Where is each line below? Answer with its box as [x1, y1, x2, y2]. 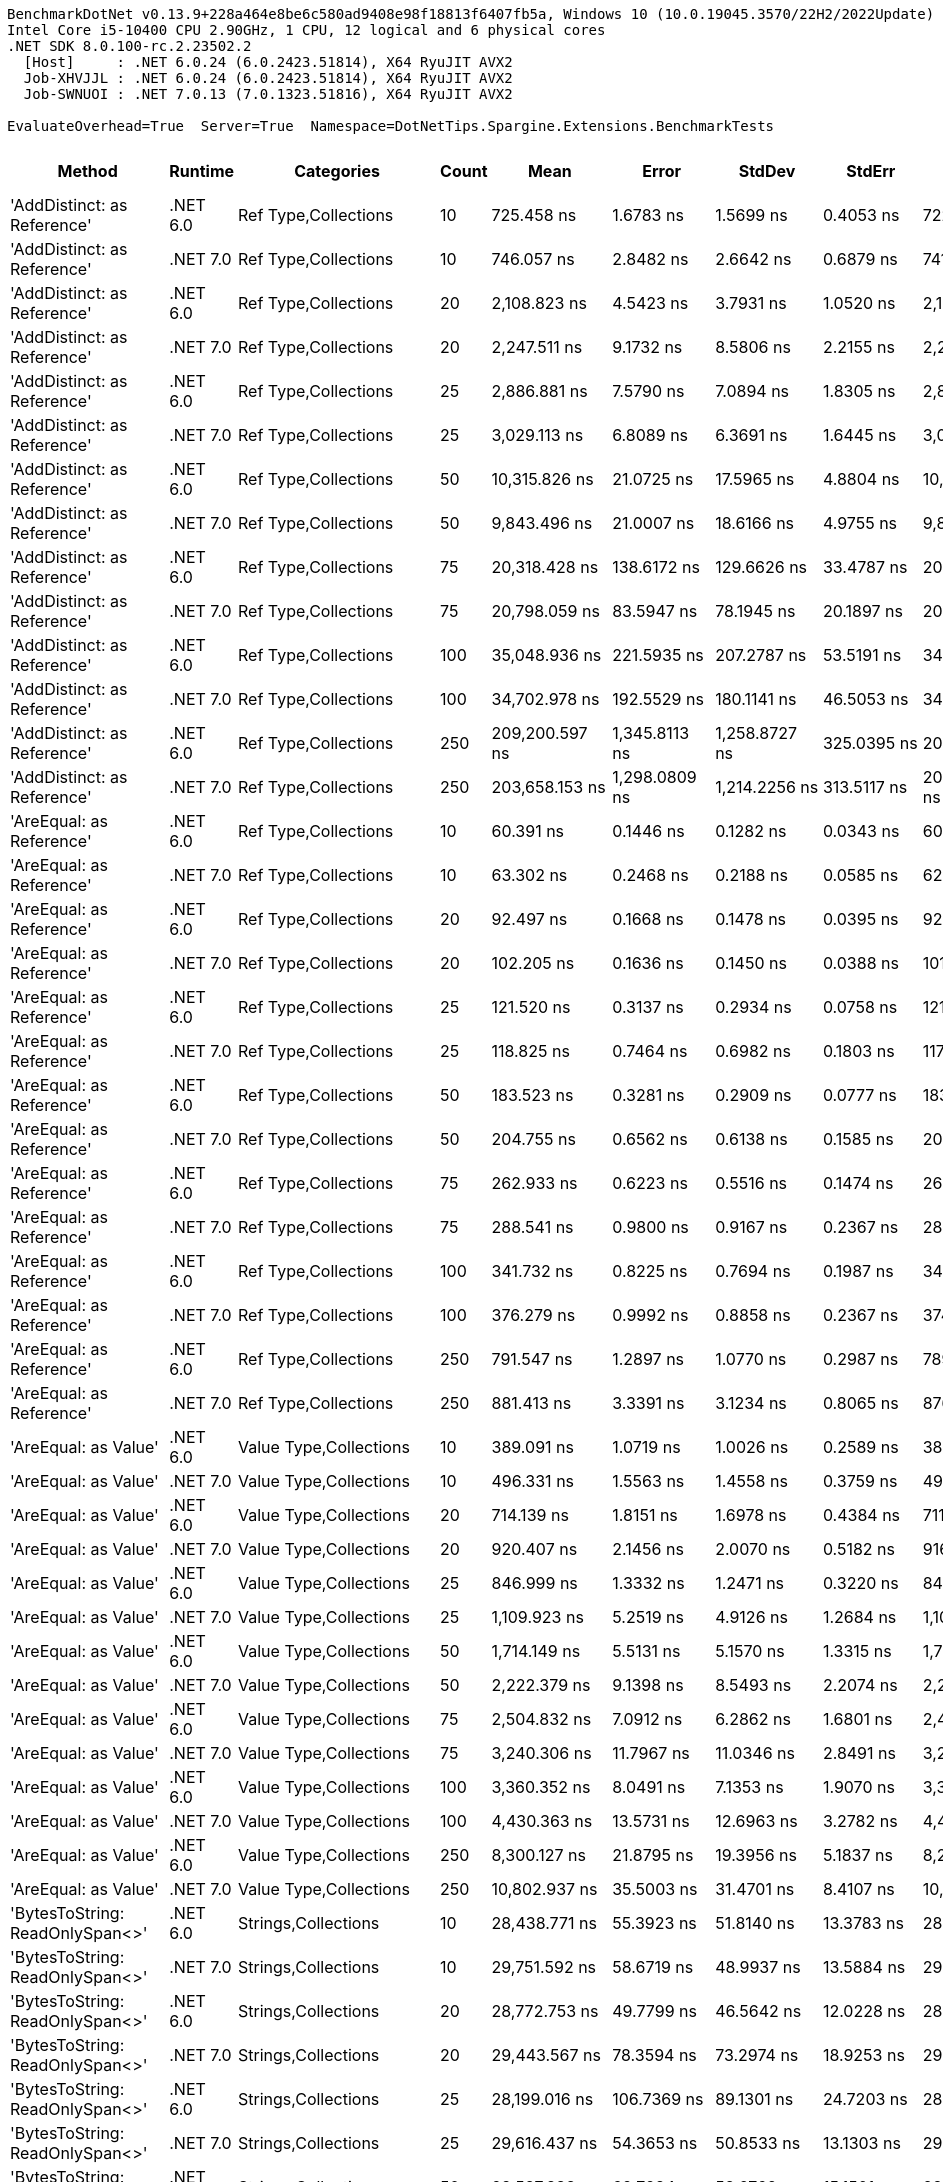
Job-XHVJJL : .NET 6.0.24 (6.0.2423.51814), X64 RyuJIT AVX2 [23, 70, 513, 86]
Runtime [169, 161, 235, 181]
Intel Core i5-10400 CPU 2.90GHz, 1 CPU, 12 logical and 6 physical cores [7, 22, 606, 38]
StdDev [738, 161, 796, 181]
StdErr [846, 161, 896, 181]
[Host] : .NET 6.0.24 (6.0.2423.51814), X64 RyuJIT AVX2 [23, 54, 513, 70]
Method [57, 161, 118, 181]
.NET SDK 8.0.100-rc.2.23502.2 [7, 38, 252, 54]
